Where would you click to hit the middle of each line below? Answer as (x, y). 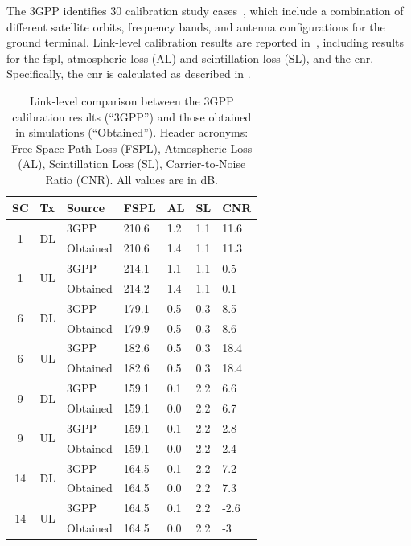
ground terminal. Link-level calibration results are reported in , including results (205, 42)
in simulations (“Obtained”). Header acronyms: (132, 132)
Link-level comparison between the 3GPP (132, 100)
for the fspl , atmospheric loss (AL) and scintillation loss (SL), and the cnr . (190, 57)
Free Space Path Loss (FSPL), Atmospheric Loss (132, 148)
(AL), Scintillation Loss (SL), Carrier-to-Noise (132, 164)
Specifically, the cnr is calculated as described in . (129, 74)
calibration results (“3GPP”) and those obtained (132, 116)
